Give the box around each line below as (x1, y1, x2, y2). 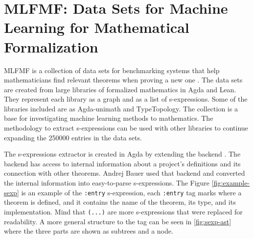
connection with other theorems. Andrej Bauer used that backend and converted (4, 168, 245, 178)
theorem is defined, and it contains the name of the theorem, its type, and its (4, 197, 236, 207)
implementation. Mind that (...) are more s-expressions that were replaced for (4, 206, 243, 216)
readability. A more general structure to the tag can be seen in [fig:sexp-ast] (4, 216, 231, 226)
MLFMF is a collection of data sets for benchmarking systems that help (4, 65, 220, 75)
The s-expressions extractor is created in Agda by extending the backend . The (4, 149, 241, 159)
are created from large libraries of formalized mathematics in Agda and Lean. (4, 84, 236, 94)
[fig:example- (211, 178, 250, 188)
